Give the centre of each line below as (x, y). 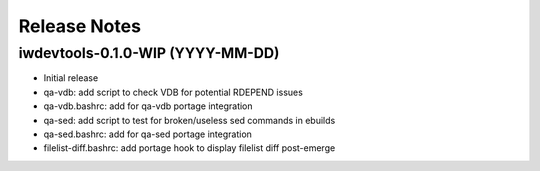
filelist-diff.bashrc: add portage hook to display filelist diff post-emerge (189, 148)
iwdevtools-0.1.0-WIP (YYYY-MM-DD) (149, 53)
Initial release (71, 78)
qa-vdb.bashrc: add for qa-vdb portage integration (148, 106)
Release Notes (80, 26)
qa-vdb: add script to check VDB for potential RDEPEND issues (173, 92)
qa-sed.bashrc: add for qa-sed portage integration (147, 134)
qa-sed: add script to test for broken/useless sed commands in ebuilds (189, 120)
